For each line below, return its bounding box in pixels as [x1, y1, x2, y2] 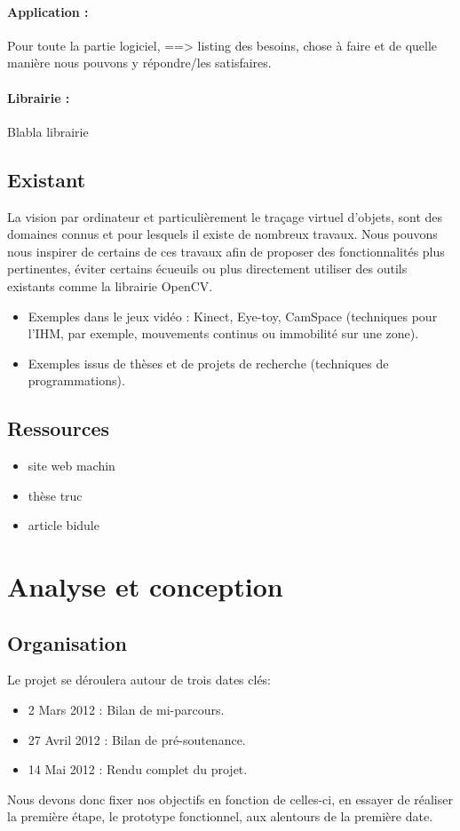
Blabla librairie [7, 122, 89, 140]
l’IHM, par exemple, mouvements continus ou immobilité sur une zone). [28, 324, 419, 343]
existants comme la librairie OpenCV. [7, 276, 213, 295]
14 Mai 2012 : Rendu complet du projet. [28, 760, 248, 779]
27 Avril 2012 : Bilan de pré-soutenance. [28, 730, 246, 748]
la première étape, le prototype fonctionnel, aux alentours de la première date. [7, 807, 433, 826]
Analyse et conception [7, 568, 283, 605]
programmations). [28, 371, 125, 390]
